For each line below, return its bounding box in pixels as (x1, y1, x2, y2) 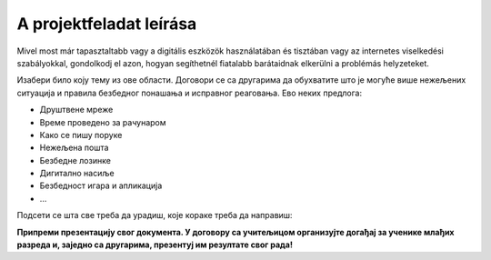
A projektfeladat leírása (16, 14, 197, 34)
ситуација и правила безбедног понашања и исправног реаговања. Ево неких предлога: (16, 87, 363, 98)
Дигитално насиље (39, 168, 115, 179)
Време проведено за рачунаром (39, 116, 167, 127)
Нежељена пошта (39, 142, 109, 154)
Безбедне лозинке (39, 155, 111, 165)
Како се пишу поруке (39, 129, 123, 140)
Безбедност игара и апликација (39, 180, 163, 191)
